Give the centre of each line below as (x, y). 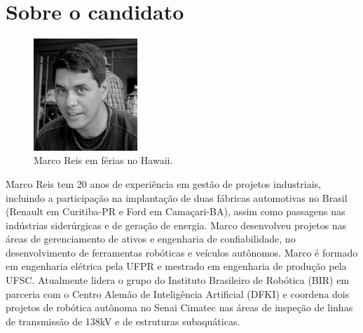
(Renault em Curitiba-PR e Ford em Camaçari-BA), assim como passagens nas (176, 211)
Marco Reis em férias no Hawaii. (103, 160)
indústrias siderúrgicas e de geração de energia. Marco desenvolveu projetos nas (176, 225)
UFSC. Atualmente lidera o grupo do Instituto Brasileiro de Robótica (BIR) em (178, 280)
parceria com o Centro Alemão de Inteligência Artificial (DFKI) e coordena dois (178, 293)
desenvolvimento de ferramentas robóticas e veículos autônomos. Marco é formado (182, 252)
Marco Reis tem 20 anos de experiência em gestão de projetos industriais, (163, 183)
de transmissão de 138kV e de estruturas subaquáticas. (123, 321)
